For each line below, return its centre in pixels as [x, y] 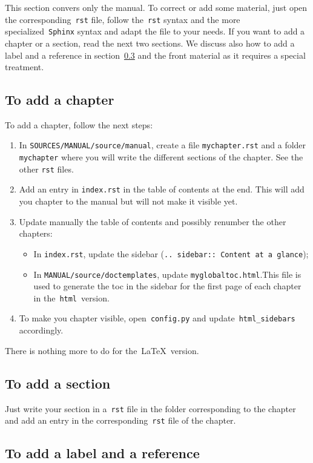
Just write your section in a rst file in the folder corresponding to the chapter [150, 408]
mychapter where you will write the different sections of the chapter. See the [161, 157]
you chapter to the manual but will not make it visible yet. [128, 201]
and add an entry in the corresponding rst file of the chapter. [120, 420]
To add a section [58, 383]
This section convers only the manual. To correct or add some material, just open [156, 7]
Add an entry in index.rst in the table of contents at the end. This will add [162, 189]
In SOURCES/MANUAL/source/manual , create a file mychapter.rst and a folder [163, 145]
